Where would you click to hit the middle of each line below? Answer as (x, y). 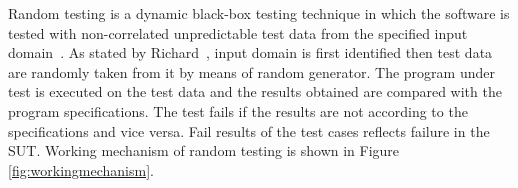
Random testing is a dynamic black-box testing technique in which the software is (259, 13)
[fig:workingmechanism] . (81, 169)
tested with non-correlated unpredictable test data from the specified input (238, 32)
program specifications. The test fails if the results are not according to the (238, 110)
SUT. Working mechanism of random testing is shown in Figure (204, 150)
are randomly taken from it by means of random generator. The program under (251, 71)
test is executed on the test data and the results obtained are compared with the (255, 91)
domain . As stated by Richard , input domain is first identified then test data (250, 52)
